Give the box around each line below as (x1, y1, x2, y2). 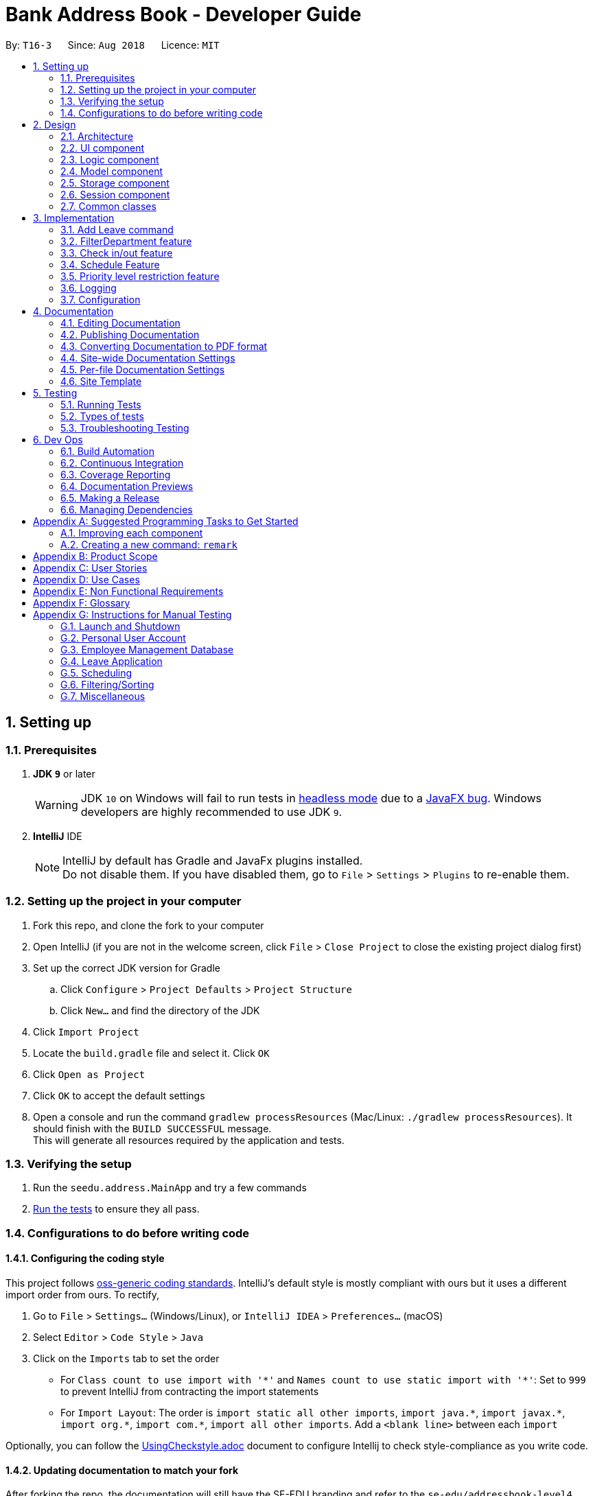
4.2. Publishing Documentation (60, 328, 200, 340)
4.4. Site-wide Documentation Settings (60, 351, 235, 364)
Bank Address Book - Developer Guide (5, 3, 362, 26)
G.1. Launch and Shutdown (60, 620, 181, 632)
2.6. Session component (60, 188, 170, 200)
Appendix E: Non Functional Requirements (33, 585, 224, 597)
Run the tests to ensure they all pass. (33, 1203, 200, 1215)
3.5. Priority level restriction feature (60, 270, 220, 282)
